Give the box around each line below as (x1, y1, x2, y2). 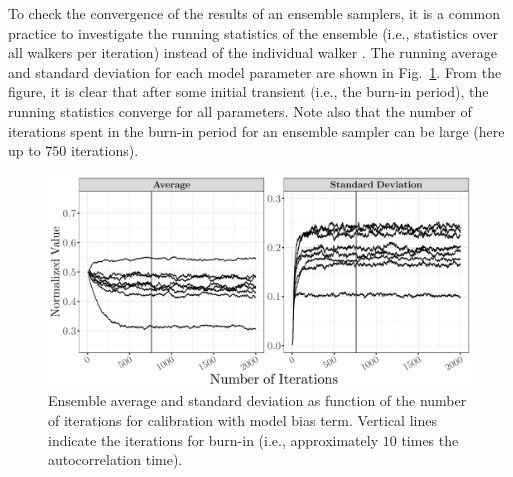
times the (401, 429, 459, 450)
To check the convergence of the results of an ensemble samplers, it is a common (8, 3, 501, 23)
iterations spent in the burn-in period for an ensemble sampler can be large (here (8, 120, 505, 141)
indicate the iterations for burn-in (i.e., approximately (48, 429, 379, 450)
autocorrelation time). (48, 449, 183, 470)
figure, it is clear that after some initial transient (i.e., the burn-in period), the (8, 81, 489, 102)
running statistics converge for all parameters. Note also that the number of (8, 100, 472, 121)
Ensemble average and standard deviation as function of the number (48, 390, 467, 411)
